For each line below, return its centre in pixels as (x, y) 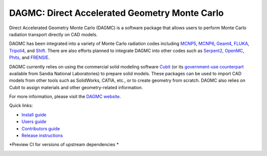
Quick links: (21, 105)
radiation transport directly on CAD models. (53, 34)
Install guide (34, 114)
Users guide (34, 122)
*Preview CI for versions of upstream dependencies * (64, 145)
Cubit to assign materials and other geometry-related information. (76, 87)
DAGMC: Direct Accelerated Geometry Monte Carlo (116, 13)
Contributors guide (41, 128)
